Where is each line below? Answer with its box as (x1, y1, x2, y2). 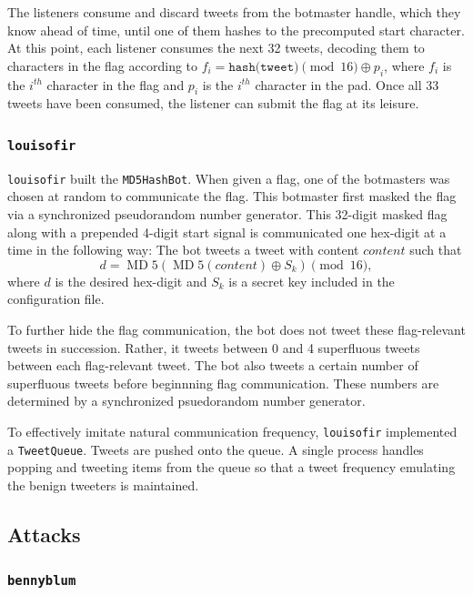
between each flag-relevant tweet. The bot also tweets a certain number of (7, 356, 418, 375)
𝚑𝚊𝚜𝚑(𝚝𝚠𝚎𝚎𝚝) (228, 60, 299, 74)
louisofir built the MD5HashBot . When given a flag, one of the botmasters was (7, 168, 450, 187)
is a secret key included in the (228, 271, 395, 290)
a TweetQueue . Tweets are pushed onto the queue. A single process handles (7, 439, 424, 459)
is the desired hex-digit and (55, 271, 207, 290)
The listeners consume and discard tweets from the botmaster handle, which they (7, 3, 461, 21)
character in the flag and (46, 75, 185, 94)
